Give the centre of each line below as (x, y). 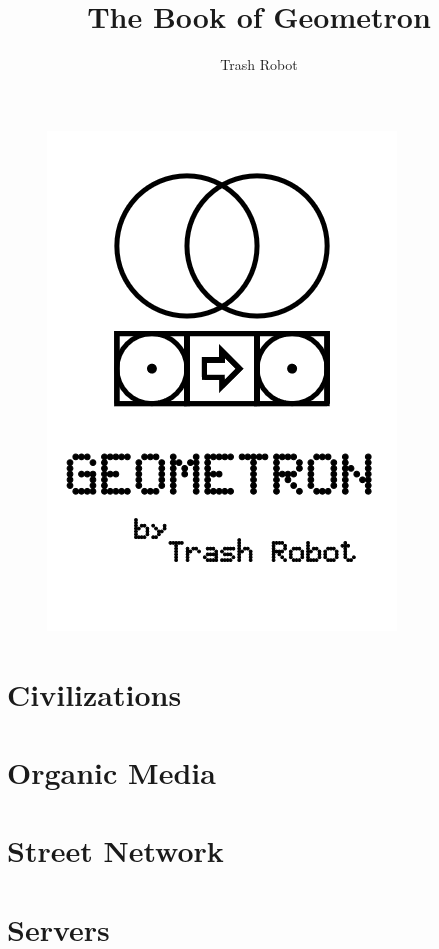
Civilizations (94, 693)
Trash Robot (259, 64)
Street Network (115, 850)
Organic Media (111, 771)
